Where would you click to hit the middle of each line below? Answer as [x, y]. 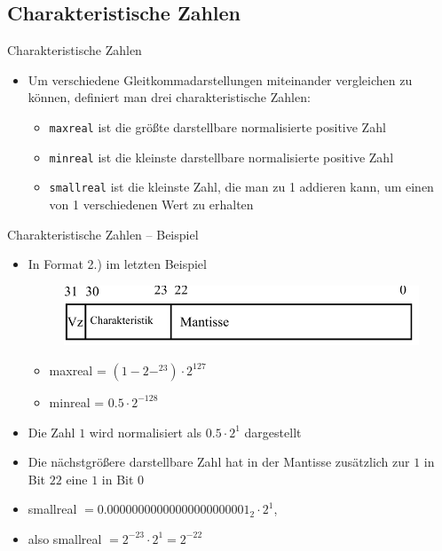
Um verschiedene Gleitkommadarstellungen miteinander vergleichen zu [220, 79]
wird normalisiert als [146, 432]
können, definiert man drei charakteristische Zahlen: [169, 97]
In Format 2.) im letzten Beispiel [117, 264]
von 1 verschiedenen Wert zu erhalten [151, 204]
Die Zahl [51, 432]
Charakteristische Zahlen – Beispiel [103, 234]
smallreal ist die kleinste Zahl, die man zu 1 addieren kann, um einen [241, 187]
